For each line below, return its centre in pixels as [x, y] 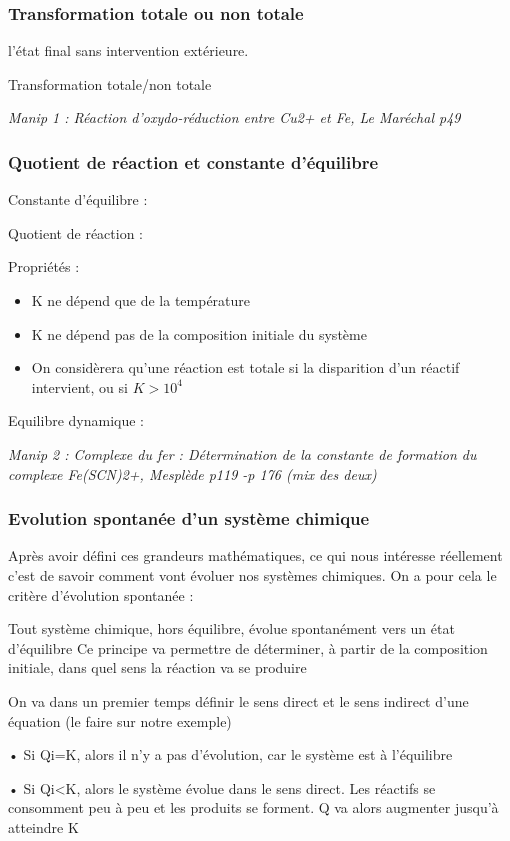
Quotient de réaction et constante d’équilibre [193, 161]
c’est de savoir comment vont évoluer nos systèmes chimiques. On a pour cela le [252, 574]
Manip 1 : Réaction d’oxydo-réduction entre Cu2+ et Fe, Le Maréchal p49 [234, 117]
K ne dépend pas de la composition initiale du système [199, 333]
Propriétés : [44, 266]
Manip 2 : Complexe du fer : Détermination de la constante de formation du [242, 453]
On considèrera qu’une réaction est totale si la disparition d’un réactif [245, 367]
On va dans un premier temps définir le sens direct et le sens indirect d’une [238, 700]
